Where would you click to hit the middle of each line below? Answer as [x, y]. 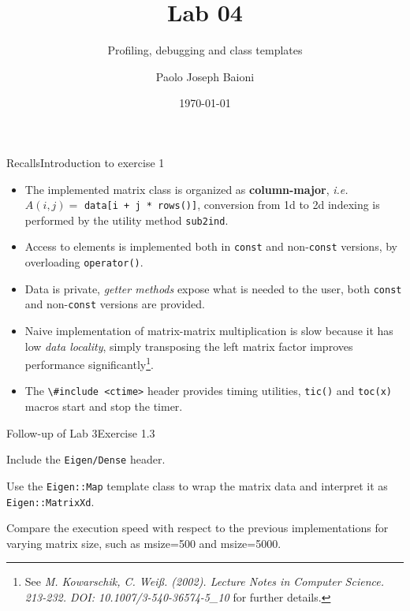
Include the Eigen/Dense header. [86, 459]
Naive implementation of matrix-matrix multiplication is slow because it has [209, 331]
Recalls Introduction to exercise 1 [86, 162]
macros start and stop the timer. [104, 406]
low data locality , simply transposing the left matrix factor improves [189, 346]
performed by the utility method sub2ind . [127, 220]
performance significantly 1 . [89, 363]
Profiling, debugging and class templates [205, 50]
